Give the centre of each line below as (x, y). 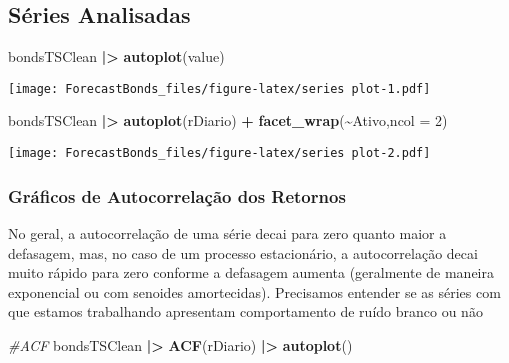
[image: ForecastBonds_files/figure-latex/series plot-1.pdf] (219, 88)
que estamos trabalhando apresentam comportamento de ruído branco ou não (245, 311)
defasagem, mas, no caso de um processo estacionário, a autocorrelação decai (243, 252)
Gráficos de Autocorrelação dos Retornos (177, 195)
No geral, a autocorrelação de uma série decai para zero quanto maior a (227, 232)
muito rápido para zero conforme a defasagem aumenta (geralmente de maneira (251, 272)
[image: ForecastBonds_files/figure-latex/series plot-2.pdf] (219, 153)
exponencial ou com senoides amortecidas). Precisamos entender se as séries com (254, 291)
